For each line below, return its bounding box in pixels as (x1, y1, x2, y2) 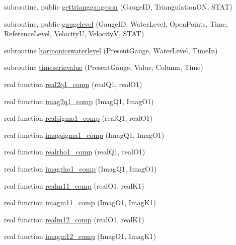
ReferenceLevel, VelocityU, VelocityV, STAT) (4, 28, 144, 39)
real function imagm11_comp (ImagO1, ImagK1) (4, 197, 156, 208)
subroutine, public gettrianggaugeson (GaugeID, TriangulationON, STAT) (4, 2, 232, 12)
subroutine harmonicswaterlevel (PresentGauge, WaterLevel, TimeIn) (4, 45, 218, 55)
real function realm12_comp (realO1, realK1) (4, 214, 144, 224)
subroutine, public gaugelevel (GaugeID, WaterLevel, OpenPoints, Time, (4, 18, 228, 29)
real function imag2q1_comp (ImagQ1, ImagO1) (4, 96, 154, 106)
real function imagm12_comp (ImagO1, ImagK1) (4, 231, 156, 241)
